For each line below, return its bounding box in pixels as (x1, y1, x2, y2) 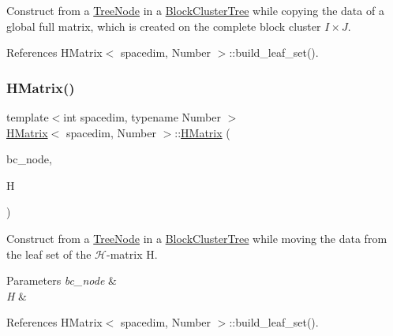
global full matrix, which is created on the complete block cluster (6, 17, 321, 34)
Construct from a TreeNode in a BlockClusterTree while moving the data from (6, 230, 387, 246)
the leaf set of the (6, 245, 92, 262)
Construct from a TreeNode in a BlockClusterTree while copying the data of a (6, 2, 384, 18)
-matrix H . (106, 245, 158, 262)
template (6, 109, 49, 125)
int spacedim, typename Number (63, 109, 221, 125)
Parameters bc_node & (6, 272, 117, 289)
